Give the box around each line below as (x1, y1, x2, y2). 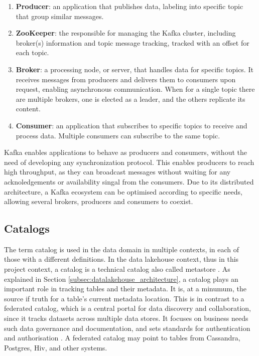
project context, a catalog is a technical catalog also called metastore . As (4, 264, 230, 274)
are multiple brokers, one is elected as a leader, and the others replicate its (16, 93, 245, 104)
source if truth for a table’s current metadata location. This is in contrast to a (4, 293, 244, 303)
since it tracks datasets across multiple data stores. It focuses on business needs (4, 313, 248, 323)
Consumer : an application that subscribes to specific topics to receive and (16, 120, 247, 130)
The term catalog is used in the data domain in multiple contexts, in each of (4, 244, 239, 254)
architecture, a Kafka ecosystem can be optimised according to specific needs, (4, 186, 242, 197)
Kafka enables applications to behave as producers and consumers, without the (4, 147, 247, 157)
